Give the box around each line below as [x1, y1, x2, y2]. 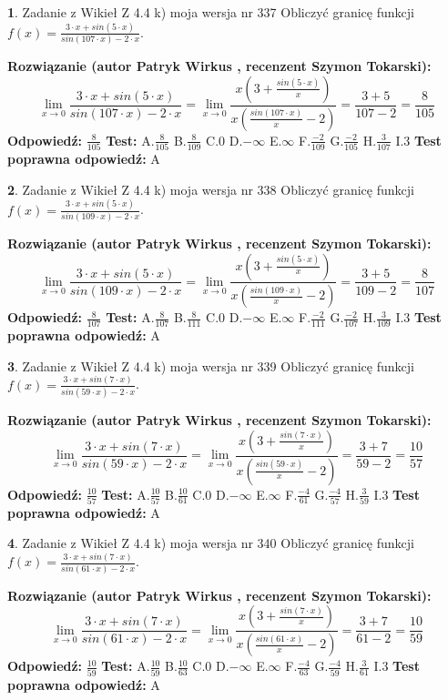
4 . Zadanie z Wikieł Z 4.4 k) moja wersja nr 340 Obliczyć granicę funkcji [7, 533, 414, 553]
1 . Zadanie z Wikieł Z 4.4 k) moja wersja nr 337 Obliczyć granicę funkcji [7, 3, 414, 21]
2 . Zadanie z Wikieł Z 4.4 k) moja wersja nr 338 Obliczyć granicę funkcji [7, 179, 414, 198]
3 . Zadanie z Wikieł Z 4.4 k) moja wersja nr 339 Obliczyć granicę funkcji [7, 356, 414, 375]
